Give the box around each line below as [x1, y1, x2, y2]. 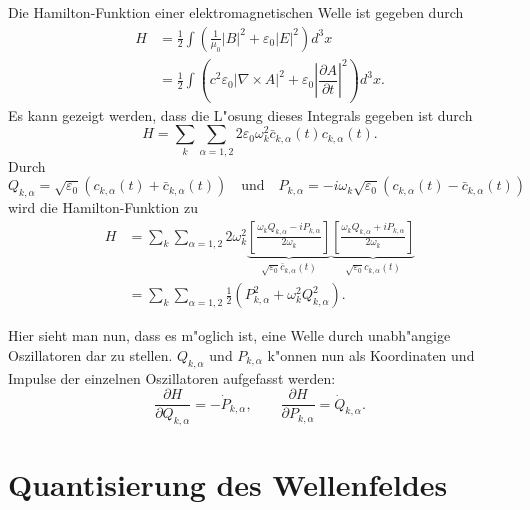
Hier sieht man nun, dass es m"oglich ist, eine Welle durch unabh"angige [8, 325, 451, 346]
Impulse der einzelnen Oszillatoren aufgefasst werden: [8, 367, 336, 388]
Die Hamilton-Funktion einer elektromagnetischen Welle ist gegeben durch [8, 2, 464, 22]
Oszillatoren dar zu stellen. [8, 344, 173, 365]
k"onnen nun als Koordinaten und [267, 344, 475, 365]
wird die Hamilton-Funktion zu [8, 197, 199, 218]
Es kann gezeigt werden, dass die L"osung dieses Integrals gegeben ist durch [8, 104, 473, 125]
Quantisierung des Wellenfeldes [8, 464, 448, 505]
